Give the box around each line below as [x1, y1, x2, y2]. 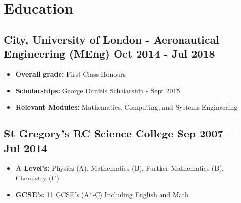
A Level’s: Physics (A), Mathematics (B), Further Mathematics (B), [15, 163, 224, 173]
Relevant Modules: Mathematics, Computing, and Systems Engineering [15, 102, 238, 112]
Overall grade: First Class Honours [15, 68, 126, 79]
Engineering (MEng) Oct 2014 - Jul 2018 [4, 46, 215, 61]
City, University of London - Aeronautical [4, 31, 219, 46]
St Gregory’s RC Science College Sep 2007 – [4, 126, 233, 141]
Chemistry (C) [15, 172, 59, 182]
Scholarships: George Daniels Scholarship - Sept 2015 [15, 85, 180, 95]
